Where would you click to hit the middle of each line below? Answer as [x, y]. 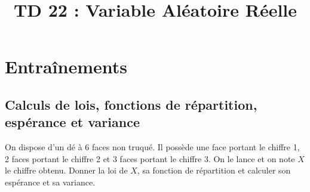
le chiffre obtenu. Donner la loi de [66, 170]
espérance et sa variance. [50, 182]
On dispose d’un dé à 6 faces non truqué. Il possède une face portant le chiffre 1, [152, 147]
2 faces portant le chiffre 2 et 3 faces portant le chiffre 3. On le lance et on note [150, 158]
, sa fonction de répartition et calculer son [214, 170]
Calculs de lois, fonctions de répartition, [131, 104]
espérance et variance [72, 122]
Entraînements [66, 66]
